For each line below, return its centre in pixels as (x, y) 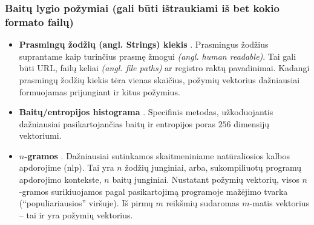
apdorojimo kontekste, (60, 179)
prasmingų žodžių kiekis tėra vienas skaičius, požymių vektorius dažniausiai (159, 79)
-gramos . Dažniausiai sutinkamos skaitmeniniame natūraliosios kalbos (157, 155)
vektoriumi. (40, 135)
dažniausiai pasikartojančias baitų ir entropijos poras (117, 123)
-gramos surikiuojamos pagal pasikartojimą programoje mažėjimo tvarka (153, 191)
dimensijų (252, 123)
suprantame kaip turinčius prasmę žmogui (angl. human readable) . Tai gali (158, 56)
